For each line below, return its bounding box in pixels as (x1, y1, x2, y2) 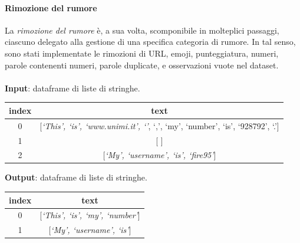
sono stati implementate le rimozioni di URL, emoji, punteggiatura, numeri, (5, 47, 279, 59)
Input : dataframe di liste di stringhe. (5, 81, 140, 94)
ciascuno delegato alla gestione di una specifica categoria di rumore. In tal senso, (5, 35, 296, 48)
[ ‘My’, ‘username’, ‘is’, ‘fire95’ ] (103, 149, 216, 161)
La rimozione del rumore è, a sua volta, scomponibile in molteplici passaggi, (5, 24, 279, 36)
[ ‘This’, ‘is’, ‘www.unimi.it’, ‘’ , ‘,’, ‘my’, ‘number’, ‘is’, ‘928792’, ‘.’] (39, 119, 279, 132)
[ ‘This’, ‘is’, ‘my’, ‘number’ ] (39, 209, 140, 221)
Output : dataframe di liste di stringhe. (5, 171, 147, 183)
